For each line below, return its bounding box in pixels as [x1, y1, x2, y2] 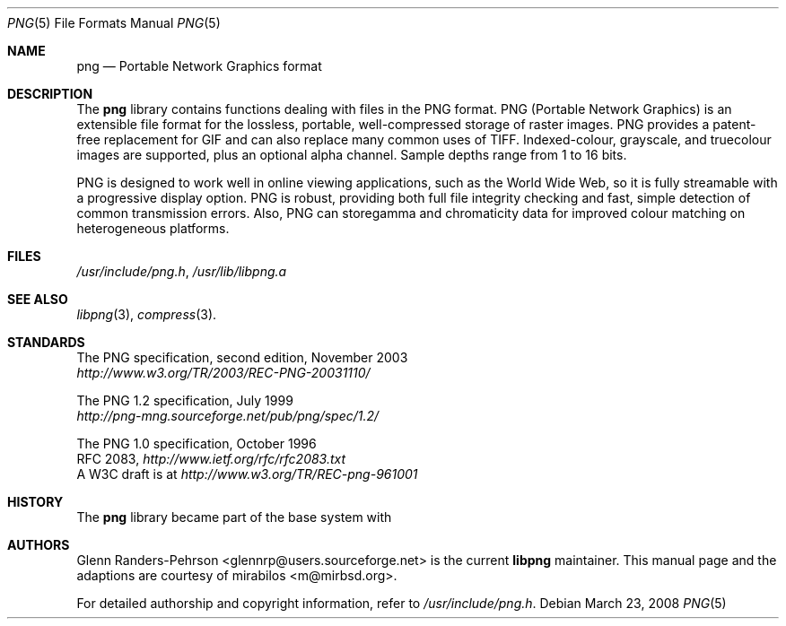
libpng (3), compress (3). [76, 307, 217, 322]
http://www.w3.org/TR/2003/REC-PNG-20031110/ [76, 365, 371, 380]
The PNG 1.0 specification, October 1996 [76, 436, 317, 451]
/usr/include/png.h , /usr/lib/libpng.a [76, 264, 287, 279]
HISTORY [7, 494, 64, 509]
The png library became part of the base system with [76, 509, 392, 525]
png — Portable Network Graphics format [76, 58, 322, 74]
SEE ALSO [7, 291, 68, 307]
